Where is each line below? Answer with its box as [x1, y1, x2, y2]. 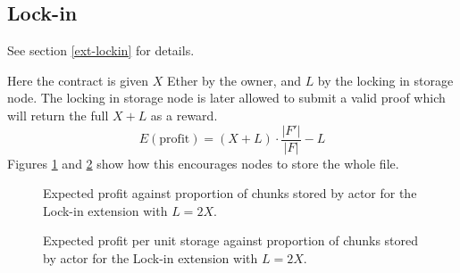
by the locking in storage [317, 70, 454, 89]
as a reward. [150, 105, 218, 124]
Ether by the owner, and [166, 70, 301, 89]
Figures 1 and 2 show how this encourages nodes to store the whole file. [7, 153, 399, 172]
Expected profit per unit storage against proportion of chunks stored [43, 231, 419, 250]
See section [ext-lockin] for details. [7, 41, 195, 60]
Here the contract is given [7, 70, 149, 89]
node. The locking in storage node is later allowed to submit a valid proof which [7, 88, 446, 107]
